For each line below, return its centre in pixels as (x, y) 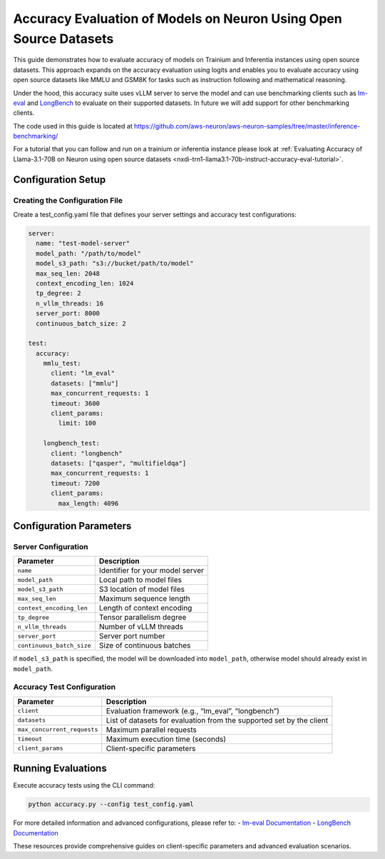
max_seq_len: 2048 (68, 273)
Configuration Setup (60, 180)
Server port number (132, 636)
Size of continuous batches (145, 645)
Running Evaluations (60, 769)
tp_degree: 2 (58, 293)
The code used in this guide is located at (73, 126)
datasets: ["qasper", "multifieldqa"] (119, 463)
